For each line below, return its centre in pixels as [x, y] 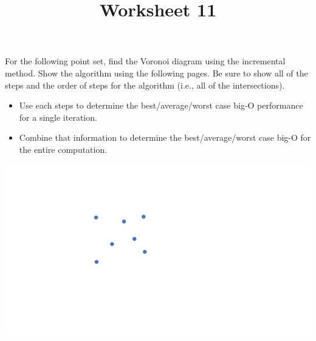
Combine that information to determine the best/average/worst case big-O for [165, 137]
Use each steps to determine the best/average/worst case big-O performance [161, 105]
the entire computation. [63, 149]
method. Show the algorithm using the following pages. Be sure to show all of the [156, 73]
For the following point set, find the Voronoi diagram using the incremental [145, 61]
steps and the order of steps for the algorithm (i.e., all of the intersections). [145, 85]
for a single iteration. [58, 117]
